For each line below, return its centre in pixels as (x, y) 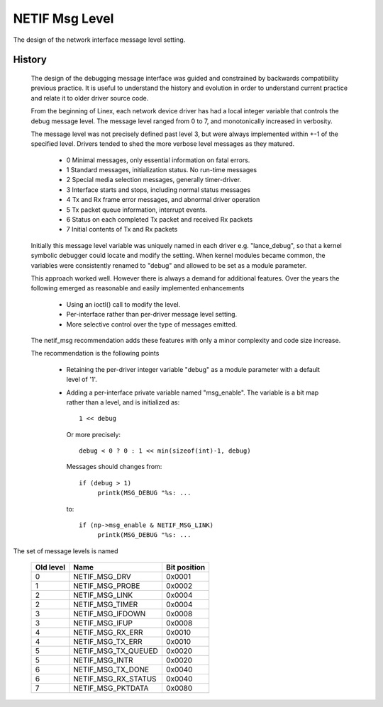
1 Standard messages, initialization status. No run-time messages (162, 170)
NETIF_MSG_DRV (102, 577)
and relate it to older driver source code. (90, 98)
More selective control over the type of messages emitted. (152, 324)
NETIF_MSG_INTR (104, 660)
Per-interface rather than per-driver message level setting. (152, 315)
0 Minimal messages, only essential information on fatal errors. (158, 160)
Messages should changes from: (114, 467)
